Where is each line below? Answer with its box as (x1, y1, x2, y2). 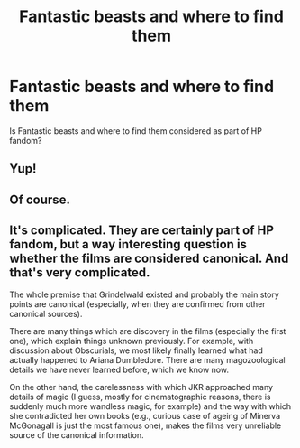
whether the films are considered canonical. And (9, 251, 289, 266)
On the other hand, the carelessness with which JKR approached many (9, 381, 273, 392)
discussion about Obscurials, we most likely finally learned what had (9, 345, 263, 356)
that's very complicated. (9, 265, 150, 281)
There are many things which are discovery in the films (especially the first (9, 325, 286, 336)
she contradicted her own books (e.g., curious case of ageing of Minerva (9, 410, 281, 421)
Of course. (9, 191, 70, 207)
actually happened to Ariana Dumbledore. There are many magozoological (9, 354, 286, 365)
